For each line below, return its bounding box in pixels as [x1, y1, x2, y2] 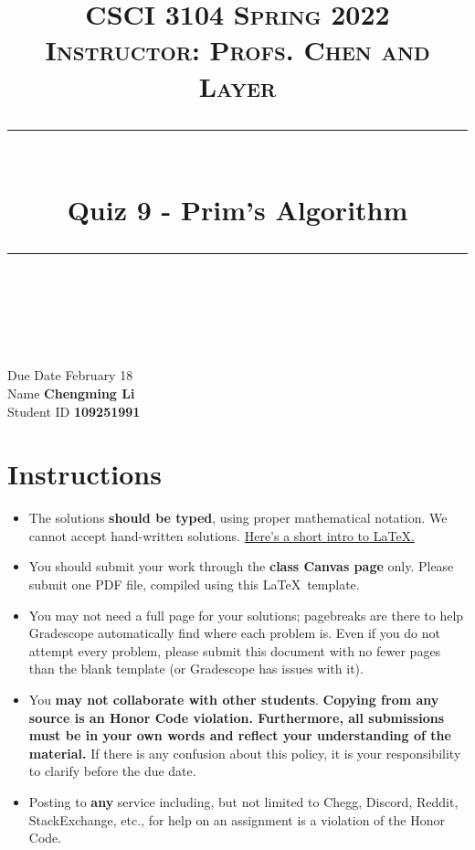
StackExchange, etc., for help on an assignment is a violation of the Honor [28, 810, 445, 829]
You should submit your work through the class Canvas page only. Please [28, 557, 454, 576]
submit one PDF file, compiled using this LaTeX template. [28, 575, 360, 593]
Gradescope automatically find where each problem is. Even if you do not [28, 623, 440, 643]
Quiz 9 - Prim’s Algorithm [67, 190, 408, 228]
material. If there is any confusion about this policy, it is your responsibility [28, 743, 461, 762]
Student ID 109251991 [7, 401, 141, 420]
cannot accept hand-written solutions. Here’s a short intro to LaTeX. [28, 526, 416, 545]
